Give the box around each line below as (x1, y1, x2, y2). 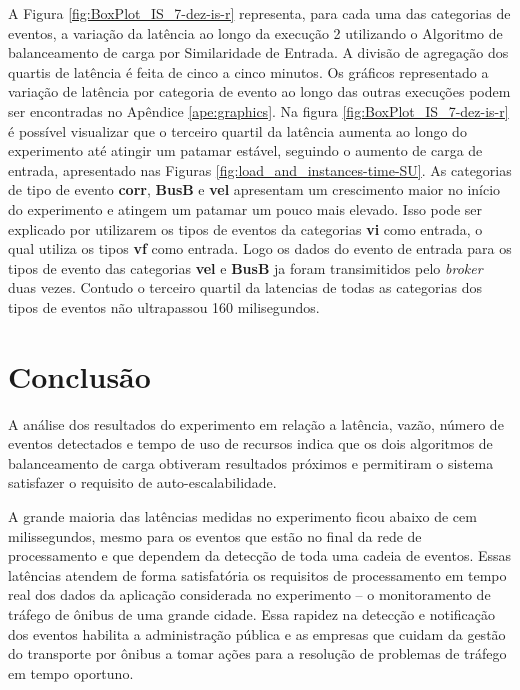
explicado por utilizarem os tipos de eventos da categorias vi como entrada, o (8, 218, 483, 239)
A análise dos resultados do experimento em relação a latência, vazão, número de (8, 413, 504, 434)
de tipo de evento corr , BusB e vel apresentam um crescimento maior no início (8, 179, 501, 200)
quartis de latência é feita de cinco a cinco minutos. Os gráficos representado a (8, 61, 489, 82)
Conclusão (8, 355, 151, 396)
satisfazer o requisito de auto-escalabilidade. (8, 472, 277, 493)
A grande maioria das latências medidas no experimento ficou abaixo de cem (8, 506, 477, 526)
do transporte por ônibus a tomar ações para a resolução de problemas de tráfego (8, 643, 507, 664)
